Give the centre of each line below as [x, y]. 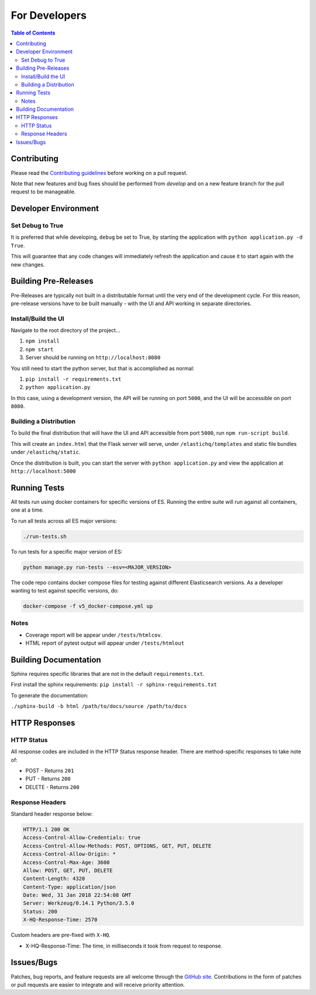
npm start [39, 349]
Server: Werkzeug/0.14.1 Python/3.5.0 [79, 903]
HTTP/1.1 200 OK [47, 829]
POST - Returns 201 [50, 771]
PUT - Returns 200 [48, 779]
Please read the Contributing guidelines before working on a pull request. [99, 172]
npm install [42, 341]
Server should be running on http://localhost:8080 [93, 357]
